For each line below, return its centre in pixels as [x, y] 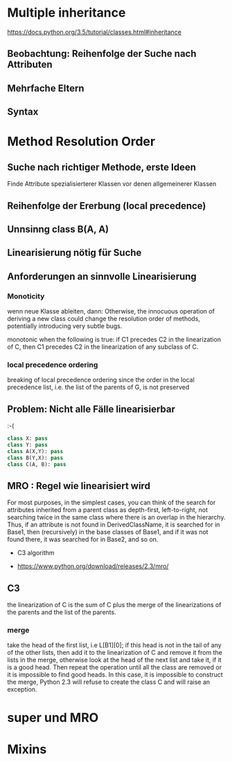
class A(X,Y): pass [35, 451]
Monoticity [26, 296]
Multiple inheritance [66, 13]
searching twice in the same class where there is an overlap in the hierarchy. [116, 518]
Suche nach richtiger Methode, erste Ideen [101, 167]
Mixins [27, 749]
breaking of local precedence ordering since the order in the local [101, 380]
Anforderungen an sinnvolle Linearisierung [102, 276]
